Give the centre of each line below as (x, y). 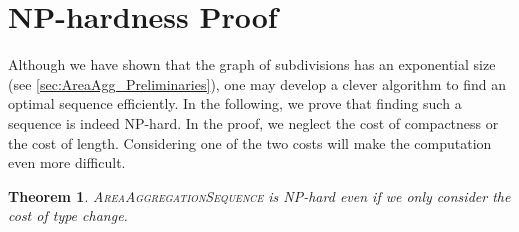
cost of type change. (68, 215)
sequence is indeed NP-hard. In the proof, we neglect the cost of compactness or (253, 122)
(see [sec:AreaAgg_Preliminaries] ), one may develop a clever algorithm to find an (257, 83)
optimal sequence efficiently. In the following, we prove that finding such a (235, 103)
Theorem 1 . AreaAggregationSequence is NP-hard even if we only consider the (259, 195)
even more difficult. (67, 162)
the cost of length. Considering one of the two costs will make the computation (250, 142)
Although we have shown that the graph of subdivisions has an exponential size (252, 64)
